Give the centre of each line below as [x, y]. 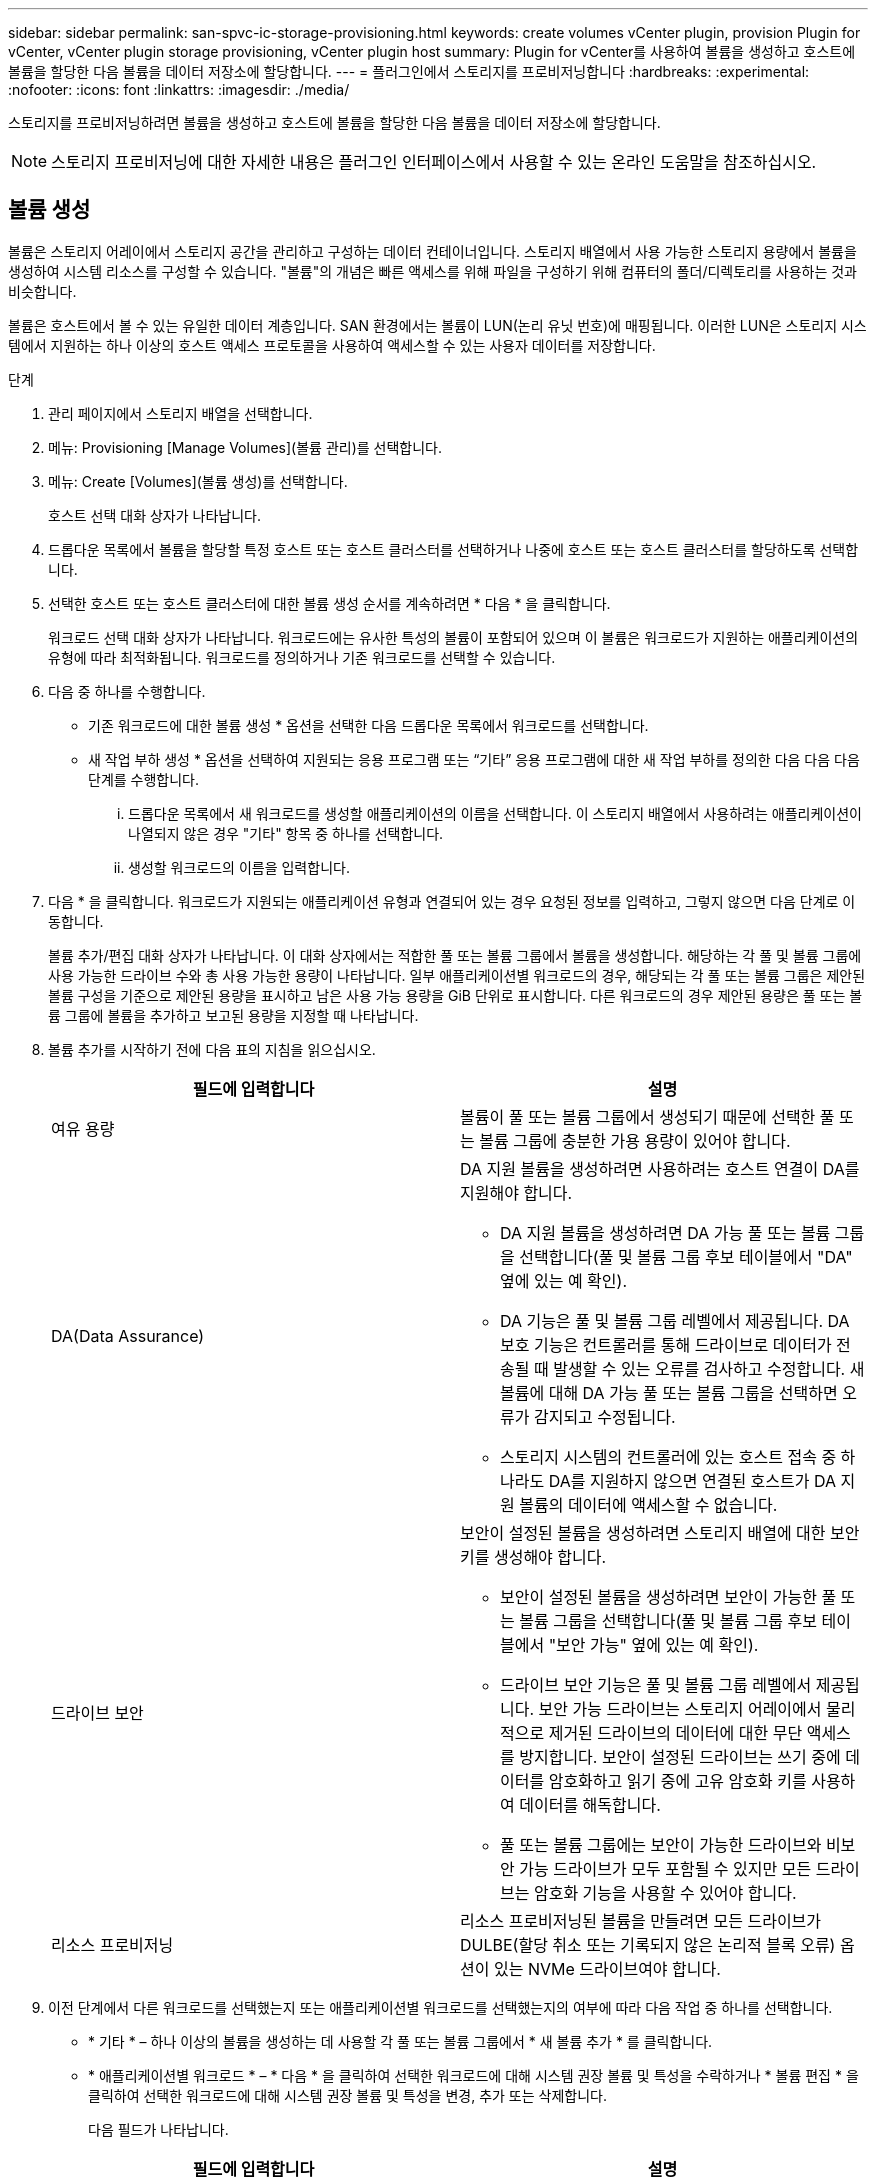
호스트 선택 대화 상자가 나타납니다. [154, 515]
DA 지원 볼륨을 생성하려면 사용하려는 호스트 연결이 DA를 [660, 1168]
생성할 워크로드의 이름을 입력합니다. [239, 867]
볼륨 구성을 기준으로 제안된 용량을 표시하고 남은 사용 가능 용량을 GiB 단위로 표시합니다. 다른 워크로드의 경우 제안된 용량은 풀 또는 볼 [455, 995]
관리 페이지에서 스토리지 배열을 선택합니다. [180, 413]
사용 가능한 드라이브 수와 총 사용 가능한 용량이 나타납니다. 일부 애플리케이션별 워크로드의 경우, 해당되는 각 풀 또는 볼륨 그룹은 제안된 [457, 975]
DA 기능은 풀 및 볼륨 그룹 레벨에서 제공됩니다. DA [675, 1320]
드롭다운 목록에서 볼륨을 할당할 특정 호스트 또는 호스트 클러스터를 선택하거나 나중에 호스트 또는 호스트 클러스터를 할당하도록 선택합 [453, 549]
